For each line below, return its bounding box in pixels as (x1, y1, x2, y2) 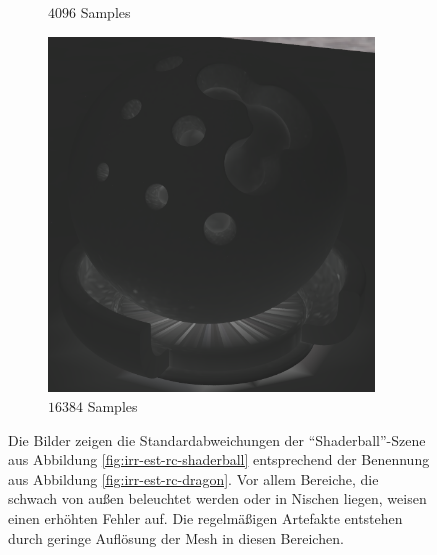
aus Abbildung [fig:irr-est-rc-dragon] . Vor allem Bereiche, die (8, 468, 379, 489)
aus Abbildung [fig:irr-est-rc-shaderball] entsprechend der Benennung (8, 449, 430, 470)
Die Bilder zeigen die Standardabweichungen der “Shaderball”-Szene (8, 429, 426, 450)
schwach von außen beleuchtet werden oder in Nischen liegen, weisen (8, 488, 427, 509)
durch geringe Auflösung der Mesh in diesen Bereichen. (8, 527, 344, 548)
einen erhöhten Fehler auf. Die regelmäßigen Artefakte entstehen (8, 507, 403, 528)
